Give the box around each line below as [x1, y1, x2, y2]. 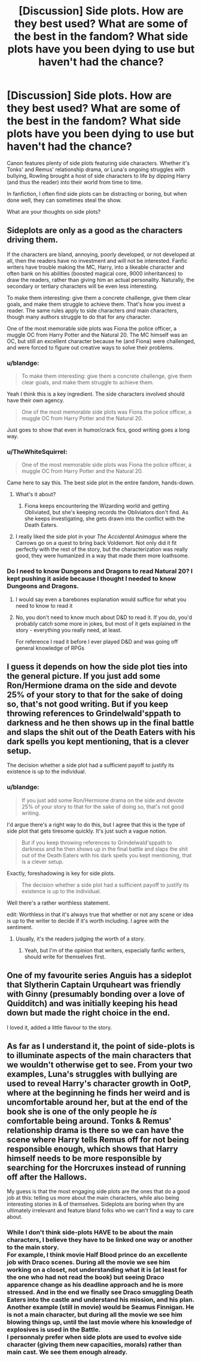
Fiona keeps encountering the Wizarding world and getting [24, 502, 170, 509]
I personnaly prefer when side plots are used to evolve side [7, 1333, 182, 1342]
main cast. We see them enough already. [7, 1348, 128, 1357]
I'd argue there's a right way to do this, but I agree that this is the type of [7, 821, 185, 828]
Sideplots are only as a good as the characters [7, 226, 183, 236]
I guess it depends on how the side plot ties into [7, 662, 188, 672]
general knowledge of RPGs [15, 644, 85, 651]
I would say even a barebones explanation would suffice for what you [15, 596, 187, 603]
